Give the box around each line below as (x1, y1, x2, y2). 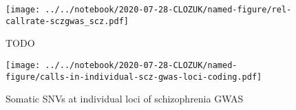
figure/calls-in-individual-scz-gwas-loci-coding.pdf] (6, 71, 262, 82)
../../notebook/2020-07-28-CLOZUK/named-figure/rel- (45, 5, 292, 14)
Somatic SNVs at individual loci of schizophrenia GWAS (6, 91, 244, 106)
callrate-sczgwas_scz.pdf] (6, 16, 129, 26)
